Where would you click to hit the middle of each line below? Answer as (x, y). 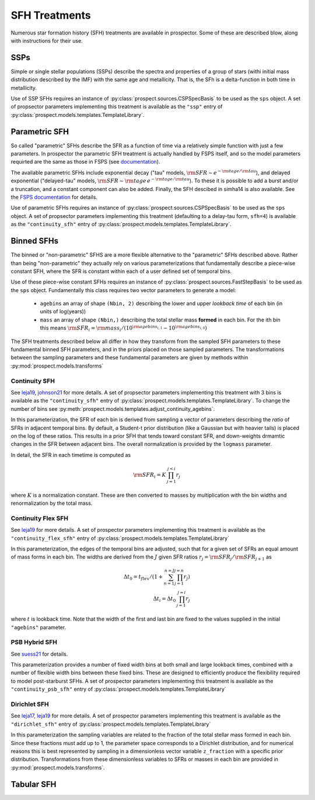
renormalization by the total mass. (52, 503)
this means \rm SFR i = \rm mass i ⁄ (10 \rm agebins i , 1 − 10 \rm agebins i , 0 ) (123, 328)
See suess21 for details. (39, 654)
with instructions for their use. (47, 40)
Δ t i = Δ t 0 (164, 600)
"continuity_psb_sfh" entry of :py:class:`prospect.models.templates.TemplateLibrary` (119, 689)
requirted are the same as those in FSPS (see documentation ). (85, 162)
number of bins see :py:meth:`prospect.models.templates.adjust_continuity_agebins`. (113, 408)
